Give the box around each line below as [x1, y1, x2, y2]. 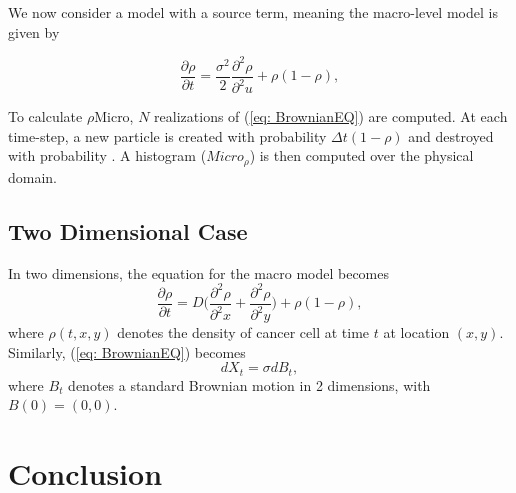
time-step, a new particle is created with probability [8, 125, 327, 146]
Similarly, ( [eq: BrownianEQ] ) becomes [8, 341, 246, 362]
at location [383, 322, 450, 343]
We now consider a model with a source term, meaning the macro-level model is [8, 2, 498, 22]
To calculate [8, 106, 83, 127]
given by [8, 21, 60, 42]
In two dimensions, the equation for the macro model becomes [8, 262, 389, 283]
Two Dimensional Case [8, 215, 248, 246]
